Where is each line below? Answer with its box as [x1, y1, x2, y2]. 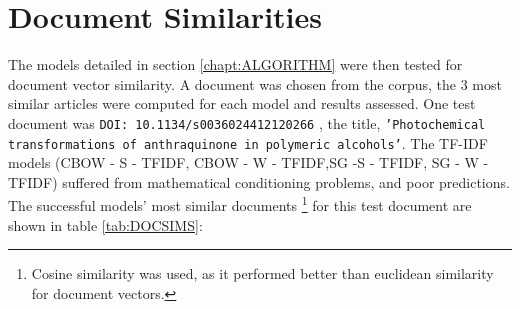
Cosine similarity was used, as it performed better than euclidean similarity [31, 263, 494, 284]
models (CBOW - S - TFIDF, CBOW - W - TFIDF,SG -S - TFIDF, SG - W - [8, 152, 489, 173]
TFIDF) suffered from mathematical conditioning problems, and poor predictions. [8, 171, 510, 192]
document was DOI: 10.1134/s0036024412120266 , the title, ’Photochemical [8, 112, 486, 133]
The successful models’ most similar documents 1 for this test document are [8, 192, 472, 216]
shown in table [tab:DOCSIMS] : [8, 214, 203, 235]
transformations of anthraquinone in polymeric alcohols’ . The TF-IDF [8, 132, 488, 153]
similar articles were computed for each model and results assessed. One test [8, 93, 476, 114]
